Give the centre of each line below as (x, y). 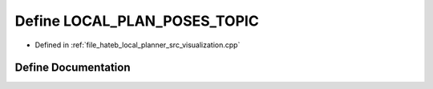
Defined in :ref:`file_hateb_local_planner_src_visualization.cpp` (138, 45)
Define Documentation (73, 68)
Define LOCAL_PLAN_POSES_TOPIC (137, 21)
